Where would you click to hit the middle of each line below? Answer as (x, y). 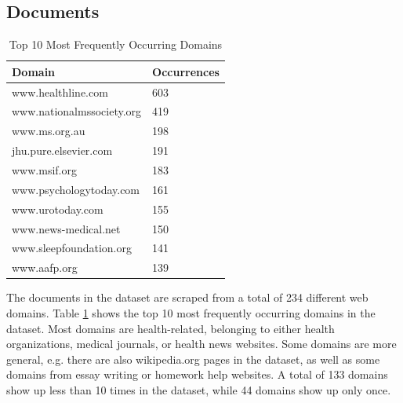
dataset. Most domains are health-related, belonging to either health (171, 328)
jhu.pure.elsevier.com (62, 150)
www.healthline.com (60, 92)
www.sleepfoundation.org (72, 248)
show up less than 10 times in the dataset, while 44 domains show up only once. (199, 389)
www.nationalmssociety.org (77, 111)
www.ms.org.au (49, 131)
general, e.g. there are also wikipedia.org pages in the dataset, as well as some (193, 359)
